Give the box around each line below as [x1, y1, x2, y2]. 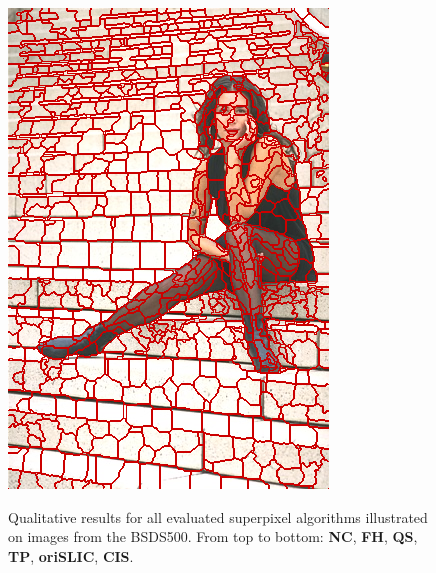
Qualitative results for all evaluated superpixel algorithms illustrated [8, 506, 428, 527]
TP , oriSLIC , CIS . [8, 545, 134, 566]
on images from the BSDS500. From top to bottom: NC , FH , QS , [8, 526, 418, 547]
